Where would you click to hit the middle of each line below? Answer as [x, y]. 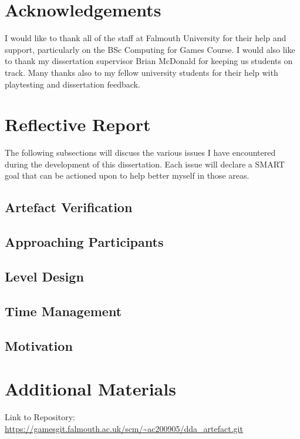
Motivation [39, 345]
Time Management [63, 311]
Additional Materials [90, 389]
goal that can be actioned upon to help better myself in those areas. [127, 175]
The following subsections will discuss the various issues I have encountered [140, 153]
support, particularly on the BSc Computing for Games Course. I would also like [150, 49]
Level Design [44, 276]
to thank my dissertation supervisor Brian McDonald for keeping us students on [149, 61]
